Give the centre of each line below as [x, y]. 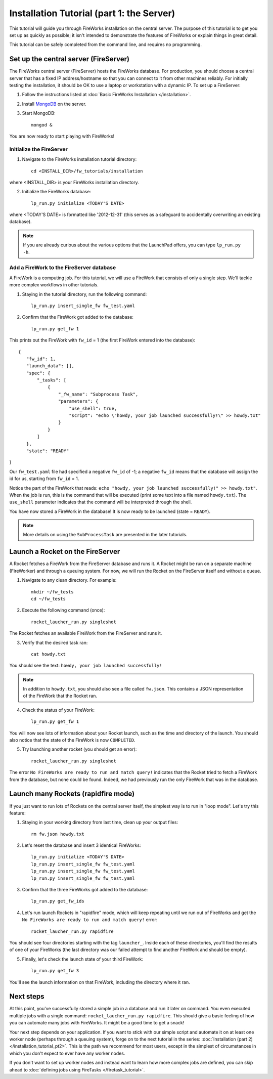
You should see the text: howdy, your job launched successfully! [86, 666]
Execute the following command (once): [63, 610]
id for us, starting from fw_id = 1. [44, 479]
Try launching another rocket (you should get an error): [79, 749]
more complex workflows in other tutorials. [54, 285]
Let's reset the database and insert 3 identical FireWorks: [81, 845]
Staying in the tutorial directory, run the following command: [84, 294]
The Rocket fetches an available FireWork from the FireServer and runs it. [86, 633]
